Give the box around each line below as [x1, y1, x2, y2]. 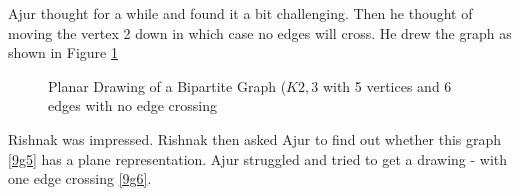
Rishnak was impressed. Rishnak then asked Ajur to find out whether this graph [8, 128, 502, 149]
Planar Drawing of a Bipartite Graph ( [48, 75, 287, 96]
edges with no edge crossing [48, 95, 218, 116]
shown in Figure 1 [8, 42, 118, 63]
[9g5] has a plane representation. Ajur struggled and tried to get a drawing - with [8, 148, 508, 169]
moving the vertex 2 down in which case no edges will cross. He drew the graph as [8, 22, 512, 43]
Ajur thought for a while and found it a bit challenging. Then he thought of [8, 3, 473, 23]
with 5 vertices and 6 [322, 75, 452, 96]
